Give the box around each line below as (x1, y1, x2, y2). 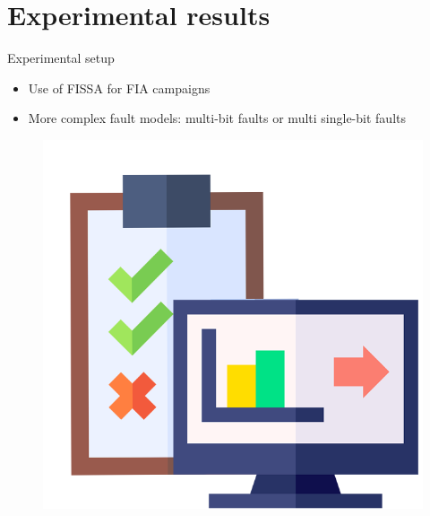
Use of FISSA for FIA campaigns (28, 78, 211, 97)
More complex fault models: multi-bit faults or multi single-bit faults (28, 109, 406, 127)
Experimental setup (7, 48, 115, 67)
